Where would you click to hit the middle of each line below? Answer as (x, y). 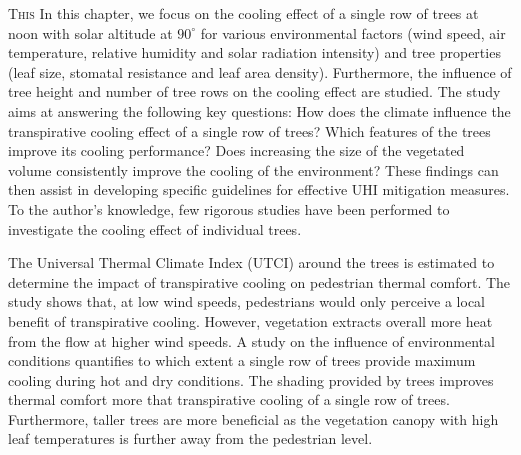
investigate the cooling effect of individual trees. (155, 228)
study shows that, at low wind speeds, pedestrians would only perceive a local (246, 301)
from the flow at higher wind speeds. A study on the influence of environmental (251, 340)
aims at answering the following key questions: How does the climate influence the (259, 110)
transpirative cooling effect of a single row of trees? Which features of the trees (249, 130)
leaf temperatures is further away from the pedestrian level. (190, 438)
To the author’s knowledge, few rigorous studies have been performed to (229, 208)
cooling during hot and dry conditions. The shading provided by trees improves (251, 379)
